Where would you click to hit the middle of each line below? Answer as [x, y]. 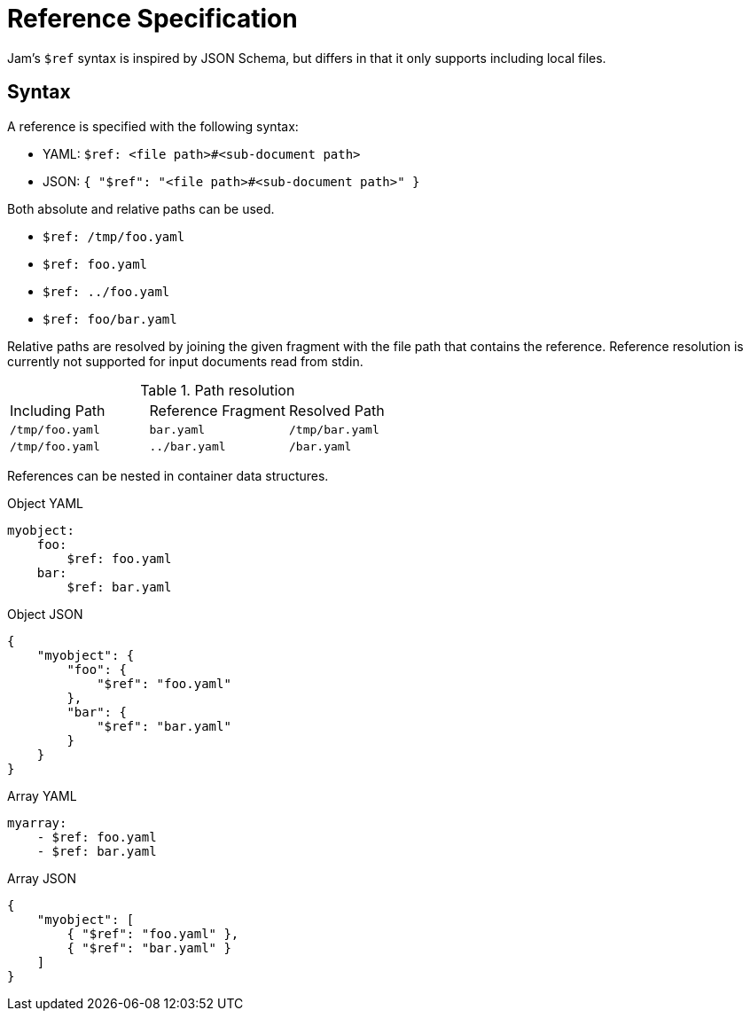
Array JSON [42, 878]
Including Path [58, 410]
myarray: [37, 822]
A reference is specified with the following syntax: [153, 126]
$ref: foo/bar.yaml [110, 319]
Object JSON [45, 614]
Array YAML [42, 795]
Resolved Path [337, 410]
